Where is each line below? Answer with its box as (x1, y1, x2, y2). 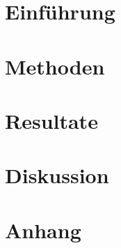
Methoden (5, 52, 105, 80)
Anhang (5, 215, 81, 244)
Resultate (5, 106, 98, 134)
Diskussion (5, 161, 109, 189)
